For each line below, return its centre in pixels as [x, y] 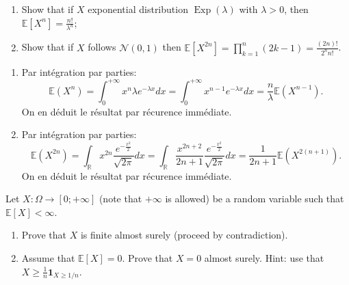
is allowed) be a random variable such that [255, 199]
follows [102, 47]
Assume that [48, 257]
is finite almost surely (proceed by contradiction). [184, 235]
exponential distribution [138, 9]
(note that [120, 199]
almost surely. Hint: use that [264, 257]
